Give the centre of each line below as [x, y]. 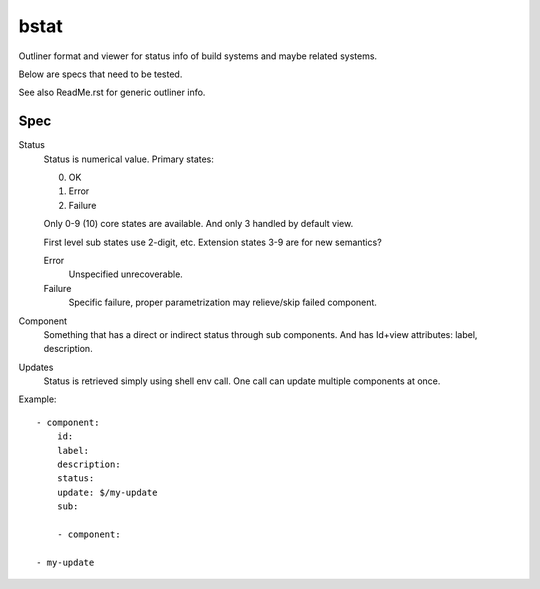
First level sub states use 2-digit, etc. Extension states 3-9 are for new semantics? [212, 242]
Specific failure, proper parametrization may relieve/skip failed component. [222, 302]
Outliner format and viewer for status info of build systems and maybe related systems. [198, 56]
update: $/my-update [107, 492]
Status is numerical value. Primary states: [129, 159]
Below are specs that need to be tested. [100, 74]
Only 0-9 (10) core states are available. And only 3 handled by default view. [198, 224]
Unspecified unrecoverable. [126, 274]
